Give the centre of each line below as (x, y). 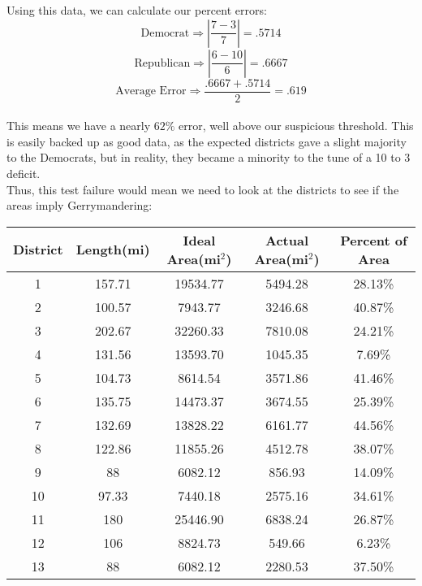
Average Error (151, 91)
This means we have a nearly (79, 126)
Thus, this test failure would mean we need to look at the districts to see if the (203, 189)
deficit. (24, 174)
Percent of (374, 240)
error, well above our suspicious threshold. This (296, 126)
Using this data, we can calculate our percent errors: (137, 10)
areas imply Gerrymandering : (80, 205)
